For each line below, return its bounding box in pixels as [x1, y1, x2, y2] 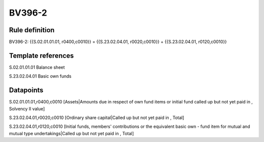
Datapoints [9, 86, 44, 95]
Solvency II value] [9, 105, 45, 112]
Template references [9, 51, 74, 60]
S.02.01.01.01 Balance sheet [9, 64, 65, 70]
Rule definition [9, 26, 55, 34]
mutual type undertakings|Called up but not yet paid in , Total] [9, 130, 134, 136]
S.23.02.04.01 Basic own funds [9, 73, 72, 79]
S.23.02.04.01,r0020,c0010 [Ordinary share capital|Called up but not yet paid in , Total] [9, 115, 184, 121]
